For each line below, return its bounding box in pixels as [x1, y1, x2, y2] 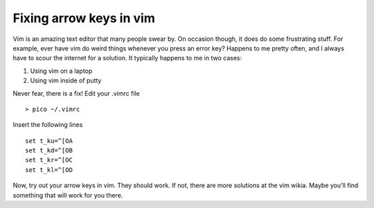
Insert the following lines [12, 121, 83, 129]
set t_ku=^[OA [25, 137, 73, 145]
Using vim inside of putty [30, 76, 102, 85]
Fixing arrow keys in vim [12, 10, 155, 26]
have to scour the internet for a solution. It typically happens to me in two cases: [12, 54, 242, 62]
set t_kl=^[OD [25, 166, 73, 173]
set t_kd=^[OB [25, 146, 73, 155]
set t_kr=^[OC [25, 156, 73, 164]
